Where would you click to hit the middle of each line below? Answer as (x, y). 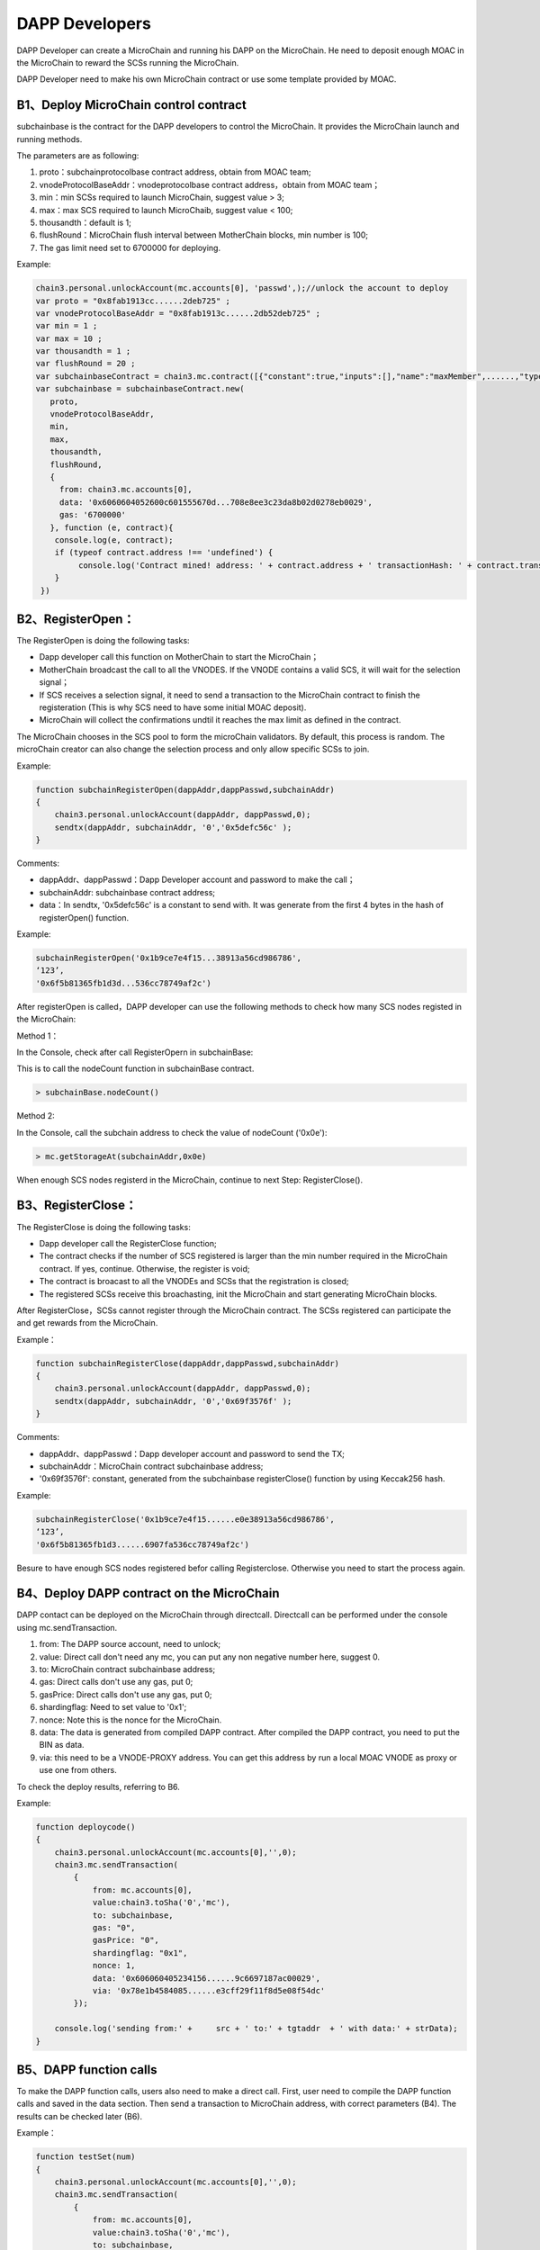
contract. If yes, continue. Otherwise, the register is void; (144, 1268)
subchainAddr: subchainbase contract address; (127, 892)
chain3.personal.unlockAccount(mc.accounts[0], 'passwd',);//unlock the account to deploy (242, 288)
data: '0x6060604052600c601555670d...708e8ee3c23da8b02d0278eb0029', (216, 502)
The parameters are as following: (78, 156)
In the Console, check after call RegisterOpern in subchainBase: (135, 1052)
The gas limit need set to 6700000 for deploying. (130, 247)
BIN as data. (62, 1745)
